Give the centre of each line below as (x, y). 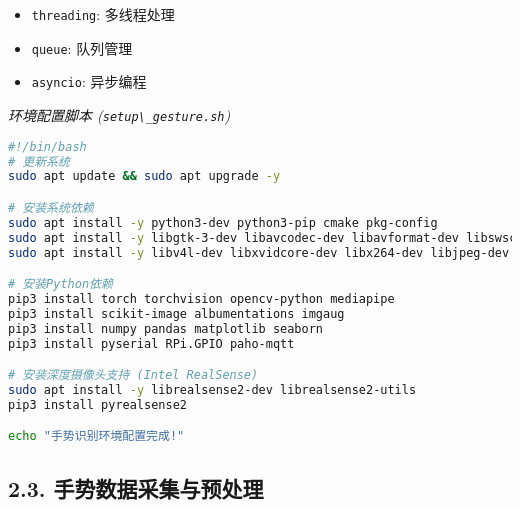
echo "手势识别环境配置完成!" (96, 436)
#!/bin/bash (47, 146)
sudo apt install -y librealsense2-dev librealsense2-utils (212, 389)
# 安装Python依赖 (60, 284)
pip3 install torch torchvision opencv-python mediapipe (201, 298)
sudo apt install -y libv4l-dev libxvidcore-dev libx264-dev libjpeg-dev (259, 252)
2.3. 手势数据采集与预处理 (136, 487)
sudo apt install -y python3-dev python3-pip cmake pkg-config (223, 222)
